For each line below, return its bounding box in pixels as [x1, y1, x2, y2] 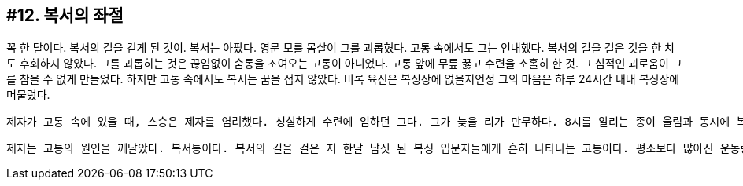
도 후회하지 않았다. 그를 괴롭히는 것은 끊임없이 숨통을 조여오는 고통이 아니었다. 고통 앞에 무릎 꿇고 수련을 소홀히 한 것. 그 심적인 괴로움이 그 [6, 57, 682, 71]
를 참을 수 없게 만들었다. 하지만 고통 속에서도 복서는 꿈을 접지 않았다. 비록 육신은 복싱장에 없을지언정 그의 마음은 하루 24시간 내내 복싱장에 [6, 72, 680, 86]
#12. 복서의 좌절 [6, 5, 124, 25]
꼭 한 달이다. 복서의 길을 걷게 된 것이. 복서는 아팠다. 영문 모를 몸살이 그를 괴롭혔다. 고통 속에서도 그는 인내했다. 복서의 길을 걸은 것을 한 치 [6, 41, 675, 55]
